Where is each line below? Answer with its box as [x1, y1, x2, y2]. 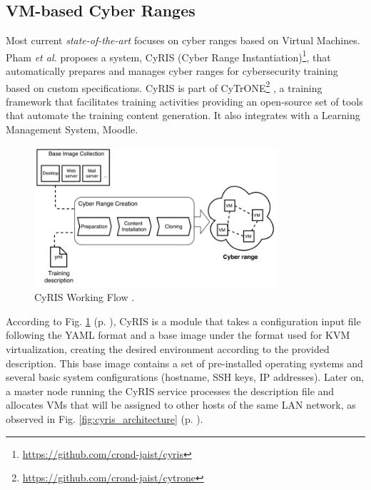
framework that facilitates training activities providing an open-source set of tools [6, 93, 363, 108]
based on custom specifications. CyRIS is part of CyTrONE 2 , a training [6, 78, 322, 95]
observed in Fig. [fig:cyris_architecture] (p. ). [6, 411, 203, 426]
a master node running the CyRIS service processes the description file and [6, 383, 335, 398]
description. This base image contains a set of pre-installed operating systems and [6, 355, 363, 370]
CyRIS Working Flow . [34, 290, 135, 305]
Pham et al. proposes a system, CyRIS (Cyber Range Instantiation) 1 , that [6, 47, 331, 64]
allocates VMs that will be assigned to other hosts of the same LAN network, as [6, 397, 356, 412]
